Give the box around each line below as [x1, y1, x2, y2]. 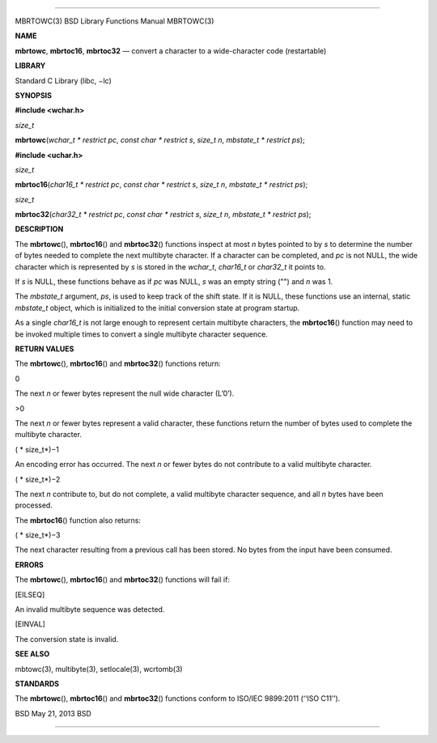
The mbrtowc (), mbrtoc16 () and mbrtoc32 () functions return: [15, 359, 222, 368]
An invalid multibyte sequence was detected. [15, 605, 165, 614]
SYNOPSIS [15, 90, 53, 100]
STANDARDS [15, 678, 60, 688]
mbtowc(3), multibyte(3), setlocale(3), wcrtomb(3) [15, 664, 183, 673]
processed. [15, 500, 53, 510]
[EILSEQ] [15, 589, 45, 599]
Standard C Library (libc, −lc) [15, 75, 112, 85]
